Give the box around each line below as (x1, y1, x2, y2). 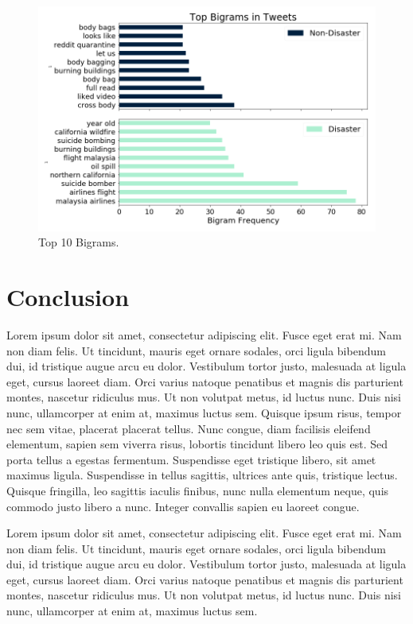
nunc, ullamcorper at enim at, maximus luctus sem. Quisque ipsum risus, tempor (6, 404, 402, 421)
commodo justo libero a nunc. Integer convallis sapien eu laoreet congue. (6, 498, 360, 514)
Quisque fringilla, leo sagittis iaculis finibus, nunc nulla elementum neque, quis (6, 482, 389, 498)
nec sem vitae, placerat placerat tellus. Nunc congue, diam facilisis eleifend (6, 420, 371, 436)
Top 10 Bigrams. (38, 234, 119, 250)
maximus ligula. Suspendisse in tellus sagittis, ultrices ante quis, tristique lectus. (6, 467, 398, 483)
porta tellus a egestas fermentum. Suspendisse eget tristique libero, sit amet (6, 451, 376, 467)
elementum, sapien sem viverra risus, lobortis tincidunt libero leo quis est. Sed (6, 436, 388, 452)
